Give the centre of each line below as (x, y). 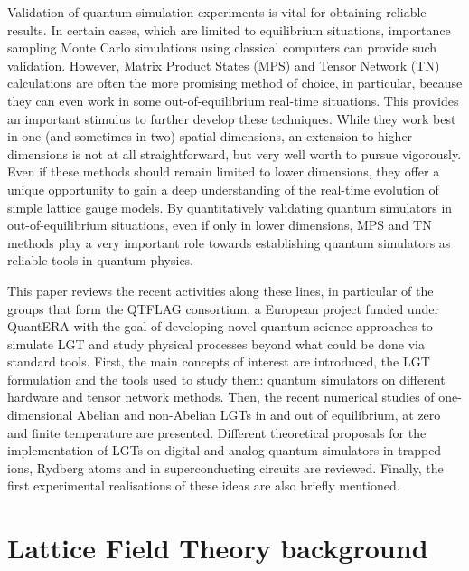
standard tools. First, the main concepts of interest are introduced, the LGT (219, 362)
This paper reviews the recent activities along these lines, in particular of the (220, 290)
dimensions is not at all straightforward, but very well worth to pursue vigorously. (234, 153)
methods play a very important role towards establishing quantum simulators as (229, 242)
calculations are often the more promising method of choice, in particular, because (235, 83)
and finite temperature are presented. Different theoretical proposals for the (217, 432)
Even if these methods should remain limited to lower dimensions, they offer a (224, 171)
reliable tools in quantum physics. (101, 260)
